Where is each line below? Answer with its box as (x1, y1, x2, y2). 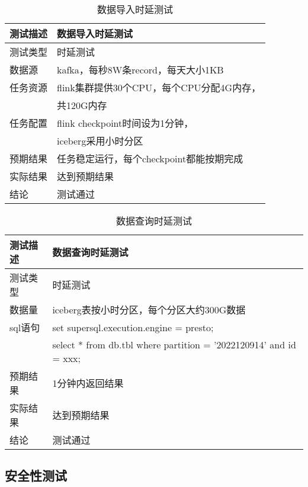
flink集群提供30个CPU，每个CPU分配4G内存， (57, 81, 261, 94)
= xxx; (52, 351, 81, 365)
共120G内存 (57, 98, 107, 112)
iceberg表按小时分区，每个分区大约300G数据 (52, 303, 246, 316)
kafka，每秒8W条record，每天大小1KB (57, 63, 224, 76)
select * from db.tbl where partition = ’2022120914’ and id (52, 338, 296, 351)
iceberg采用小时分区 (57, 134, 143, 148)
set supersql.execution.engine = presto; (52, 320, 214, 334)
